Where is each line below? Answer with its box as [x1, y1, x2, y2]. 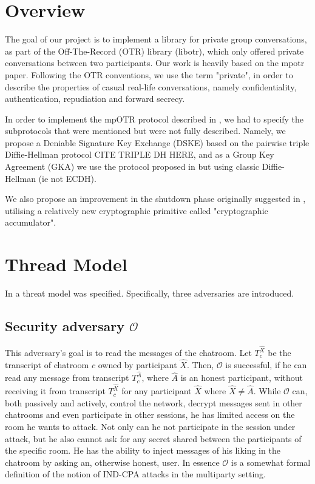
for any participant [121, 385, 192, 397]
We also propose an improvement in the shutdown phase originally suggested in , [5, 192, 306, 205]
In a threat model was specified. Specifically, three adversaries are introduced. [5, 287, 294, 300]
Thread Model [5, 252, 127, 277]
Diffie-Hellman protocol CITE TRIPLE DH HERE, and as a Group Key [5, 148, 274, 161]
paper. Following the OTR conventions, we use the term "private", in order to [5, 68, 293, 81]
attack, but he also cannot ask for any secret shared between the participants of [5, 432, 302, 445]
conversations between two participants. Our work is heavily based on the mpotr [5, 56, 305, 69]
